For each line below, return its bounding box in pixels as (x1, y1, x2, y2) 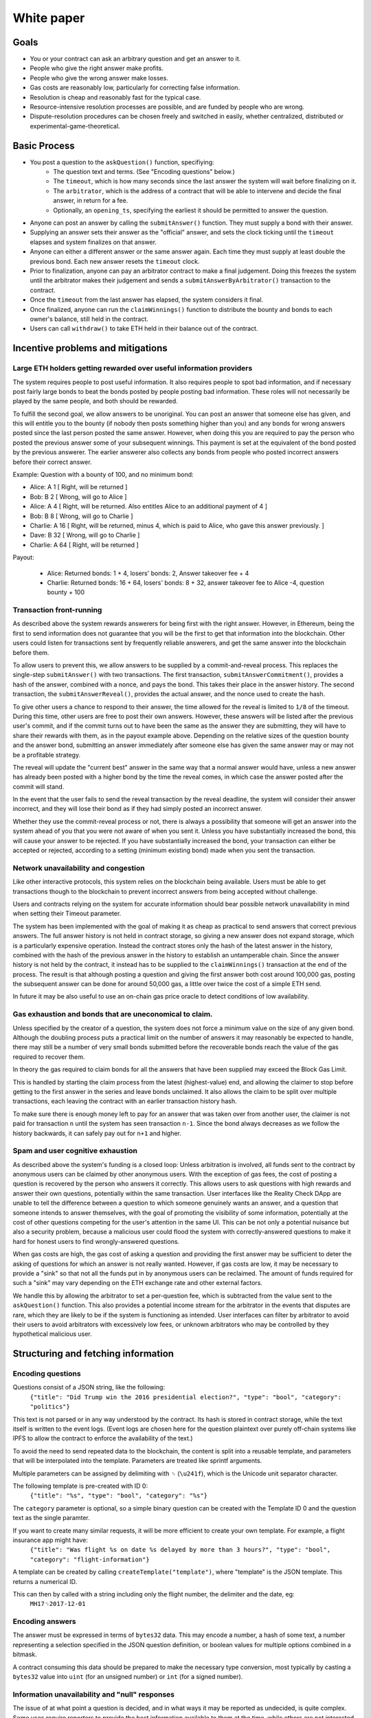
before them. (12, 648, 49, 656)
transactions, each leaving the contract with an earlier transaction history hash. (12, 1097, 237, 1106)
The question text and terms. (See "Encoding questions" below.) (53, 168, 235, 176)
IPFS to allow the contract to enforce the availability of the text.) (12, 1434, 193, 1442)
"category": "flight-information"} (30, 1555, 150, 1563)
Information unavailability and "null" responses (12, 1689, 175, 1699)
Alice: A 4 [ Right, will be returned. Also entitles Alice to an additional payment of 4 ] (30, 502, 268, 511)
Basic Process (12, 140, 75, 151)
